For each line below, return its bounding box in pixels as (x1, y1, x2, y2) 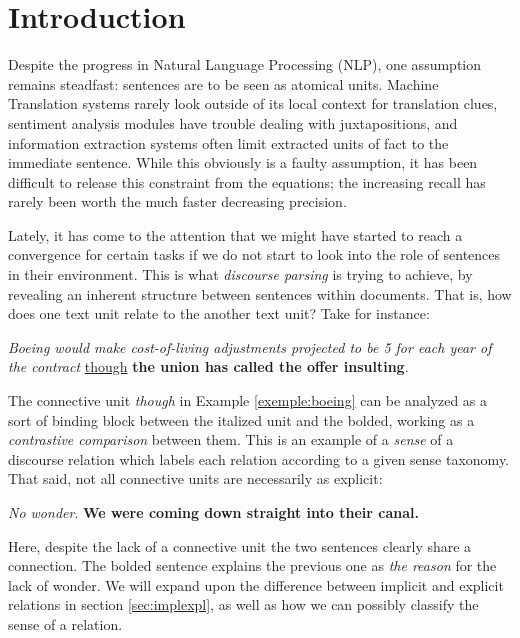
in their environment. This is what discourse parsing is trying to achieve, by (8, 264, 473, 285)
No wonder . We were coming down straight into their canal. (8, 502, 419, 522)
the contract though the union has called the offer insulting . (8, 356, 409, 377)
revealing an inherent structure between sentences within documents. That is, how (8, 283, 512, 304)
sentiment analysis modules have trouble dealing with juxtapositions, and (8, 112, 458, 133)
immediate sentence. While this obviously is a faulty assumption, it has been (8, 152, 478, 173)
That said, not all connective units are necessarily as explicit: (8, 468, 383, 489)
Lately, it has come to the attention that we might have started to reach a (8, 224, 463, 245)
